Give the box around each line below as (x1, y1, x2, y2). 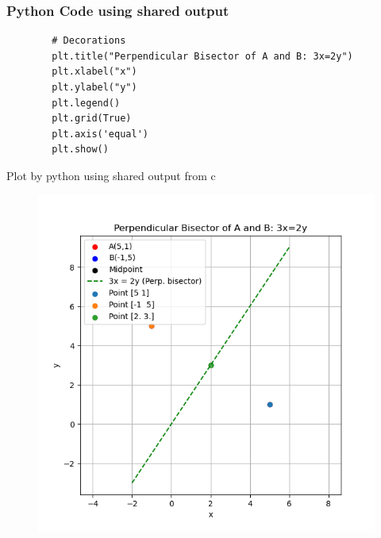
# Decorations (52, 35, 126, 47)
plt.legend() (52, 97, 121, 109)
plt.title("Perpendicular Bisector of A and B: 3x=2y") (52, 50, 353, 62)
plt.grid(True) (52, 113, 132, 125)
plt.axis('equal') (52, 128, 148, 140)
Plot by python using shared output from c (6, 167, 216, 183)
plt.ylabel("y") (52, 82, 137, 93)
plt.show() (52, 144, 109, 156)
